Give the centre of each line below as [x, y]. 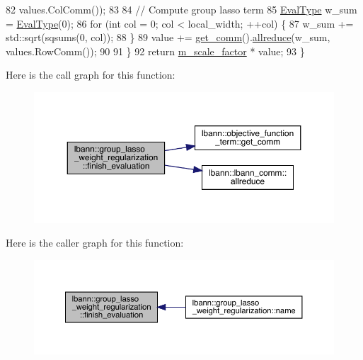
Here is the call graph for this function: [91, 75]
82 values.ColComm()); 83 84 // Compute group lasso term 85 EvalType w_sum [181, 9]
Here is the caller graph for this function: [95, 243]
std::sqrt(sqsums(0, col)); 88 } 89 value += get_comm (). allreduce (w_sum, [168, 37]
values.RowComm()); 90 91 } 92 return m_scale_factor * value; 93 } [155, 51]
